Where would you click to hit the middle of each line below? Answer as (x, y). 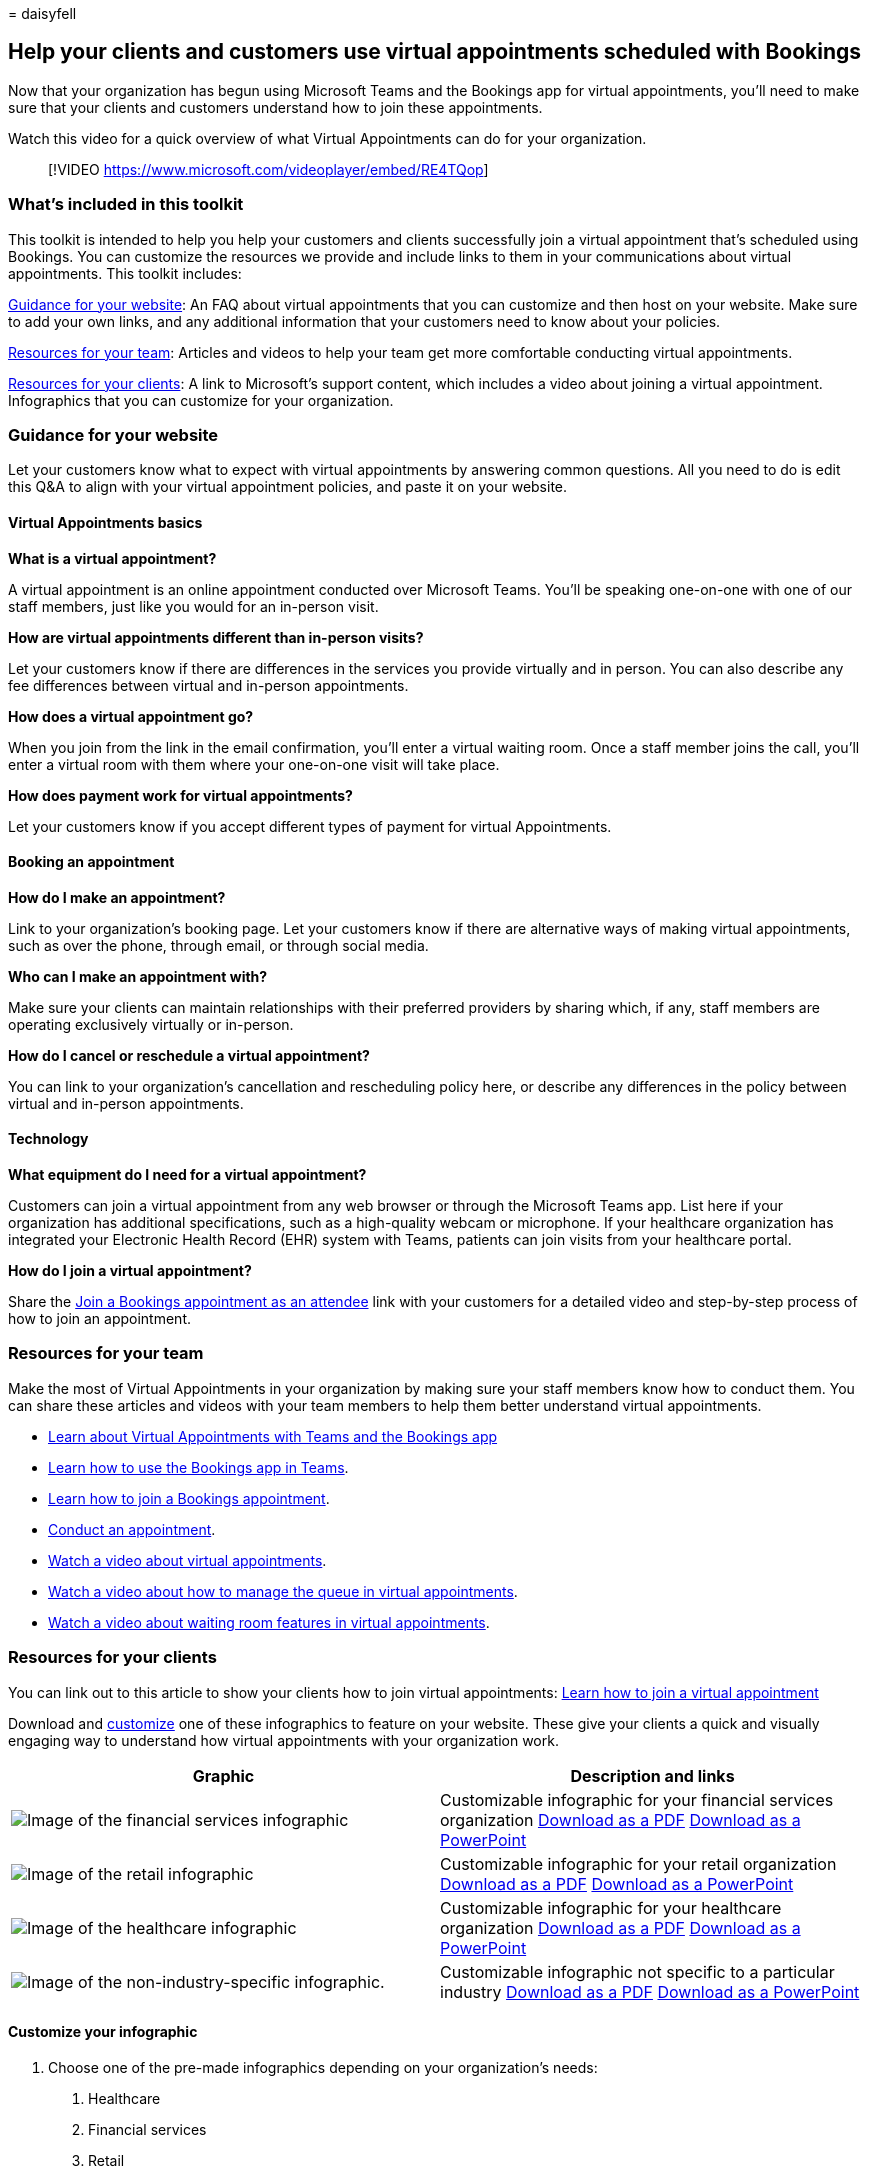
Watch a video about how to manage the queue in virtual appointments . (283, 1591)
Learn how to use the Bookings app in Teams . (198, 1467)
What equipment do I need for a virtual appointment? (187, 1174)
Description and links (652, 1775)
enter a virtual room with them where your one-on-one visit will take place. (254, 764)
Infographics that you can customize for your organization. (201, 400)
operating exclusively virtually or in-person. (151, 1024)
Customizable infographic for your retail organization (638, 1863)
